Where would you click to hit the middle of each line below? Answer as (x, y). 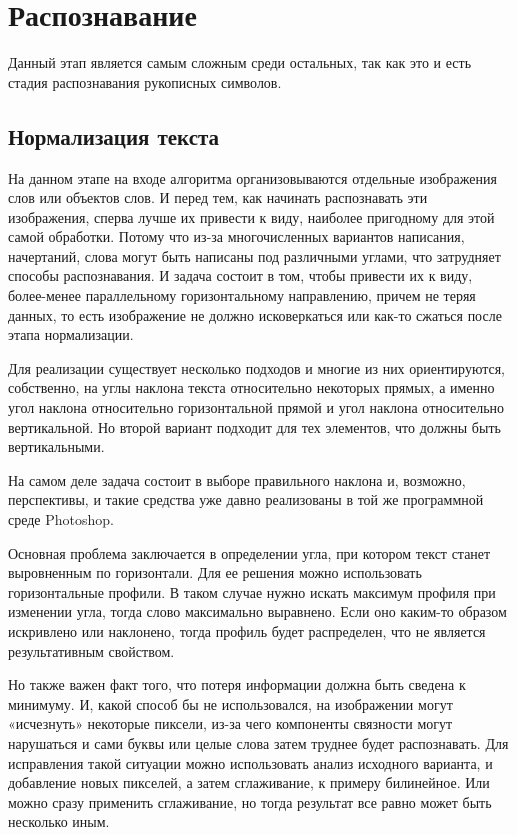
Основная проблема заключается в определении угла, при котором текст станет (249, 552)
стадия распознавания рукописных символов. (145, 81)
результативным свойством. (91, 650)
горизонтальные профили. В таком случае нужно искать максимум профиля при (252, 591)
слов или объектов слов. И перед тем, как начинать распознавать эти (218, 197)
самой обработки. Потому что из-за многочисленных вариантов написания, (236, 236)
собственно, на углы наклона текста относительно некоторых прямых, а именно (251, 387)
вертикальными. (56, 446)
